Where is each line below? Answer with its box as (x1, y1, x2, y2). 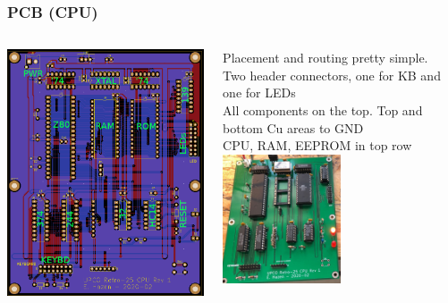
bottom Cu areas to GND (223, 118, 364, 137)
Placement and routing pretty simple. (223, 48, 428, 67)
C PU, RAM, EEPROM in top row (223, 136, 412, 155)
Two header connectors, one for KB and (223, 65, 441, 84)
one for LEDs (223, 83, 296, 102)
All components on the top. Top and (223, 101, 423, 119)
